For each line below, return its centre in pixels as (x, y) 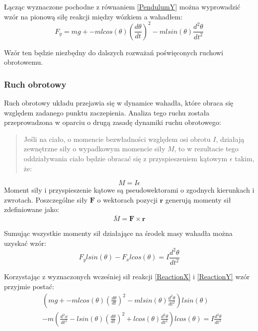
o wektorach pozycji (127, 199)
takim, (245, 159)
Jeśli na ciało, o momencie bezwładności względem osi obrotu (117, 139)
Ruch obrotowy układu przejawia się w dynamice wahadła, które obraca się (119, 103)
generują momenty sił (198, 199)
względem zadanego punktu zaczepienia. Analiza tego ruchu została (107, 112)
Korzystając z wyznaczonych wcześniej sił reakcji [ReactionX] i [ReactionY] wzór (127, 276)
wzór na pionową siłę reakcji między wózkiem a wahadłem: (93, 16)
